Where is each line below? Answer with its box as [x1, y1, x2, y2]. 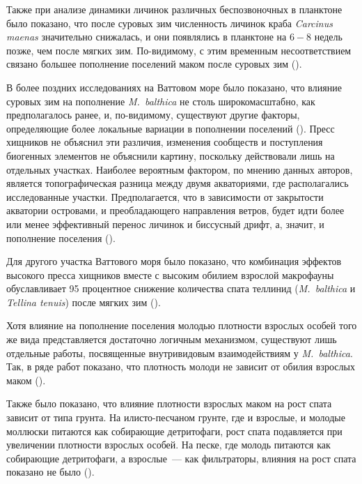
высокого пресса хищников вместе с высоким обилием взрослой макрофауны [6, 267, 334, 282]
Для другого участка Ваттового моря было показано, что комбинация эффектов [6, 254, 342, 269]
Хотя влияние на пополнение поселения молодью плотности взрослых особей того [6, 318, 357, 333]
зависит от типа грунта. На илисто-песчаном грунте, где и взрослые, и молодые [6, 410, 345, 425]
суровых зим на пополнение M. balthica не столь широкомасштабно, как [6, 93, 315, 108]
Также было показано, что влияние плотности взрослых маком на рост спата [6, 396, 332, 411]
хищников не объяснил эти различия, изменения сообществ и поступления [6, 135, 323, 149]
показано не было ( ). [6, 464, 95, 479]
